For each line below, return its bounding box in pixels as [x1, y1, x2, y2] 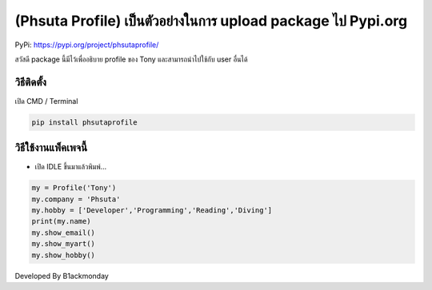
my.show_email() [31, 228, 96, 237]
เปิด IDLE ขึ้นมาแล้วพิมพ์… [34, 162, 107, 172]
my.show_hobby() [31, 250, 96, 260]
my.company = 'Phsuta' [31, 194, 121, 204]
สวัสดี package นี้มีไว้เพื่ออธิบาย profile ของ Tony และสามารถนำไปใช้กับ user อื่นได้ [14, 54, 248, 64]
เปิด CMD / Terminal [14, 96, 78, 105]
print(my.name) [31, 217, 91, 226]
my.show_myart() [31, 240, 96, 248]
